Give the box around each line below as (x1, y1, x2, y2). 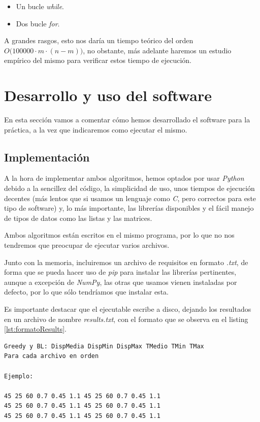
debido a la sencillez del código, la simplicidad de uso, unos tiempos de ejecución (4, 183, 255, 193)
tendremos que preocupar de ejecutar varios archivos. (4, 240, 170, 250)
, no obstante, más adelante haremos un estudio (83, 45, 232, 55)
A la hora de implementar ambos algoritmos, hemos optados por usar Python (4, 173, 244, 183)
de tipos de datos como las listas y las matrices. (4, 212, 152, 223)
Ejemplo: (4, 372, 34, 380)
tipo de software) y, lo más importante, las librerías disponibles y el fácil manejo (4, 203, 254, 213)
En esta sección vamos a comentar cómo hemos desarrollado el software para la (4, 114, 250, 125)
